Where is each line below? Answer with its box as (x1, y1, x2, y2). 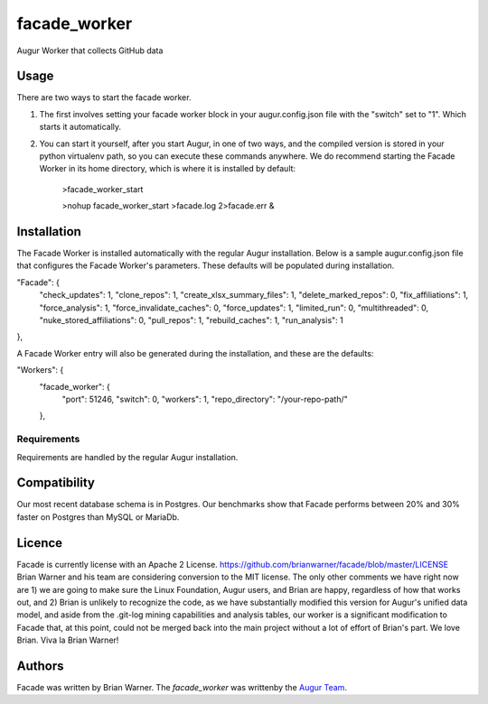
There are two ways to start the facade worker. (16, 92, 192, 103)
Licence (16, 535, 63, 551)
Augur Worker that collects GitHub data (16, 45, 164, 56)
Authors (16, 658, 64, 673)
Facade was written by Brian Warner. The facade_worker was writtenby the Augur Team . (16, 681, 348, 692)
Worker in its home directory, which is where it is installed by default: (39, 163, 296, 174)
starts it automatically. (39, 122, 122, 133)
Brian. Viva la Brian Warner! (16, 635, 119, 645)
